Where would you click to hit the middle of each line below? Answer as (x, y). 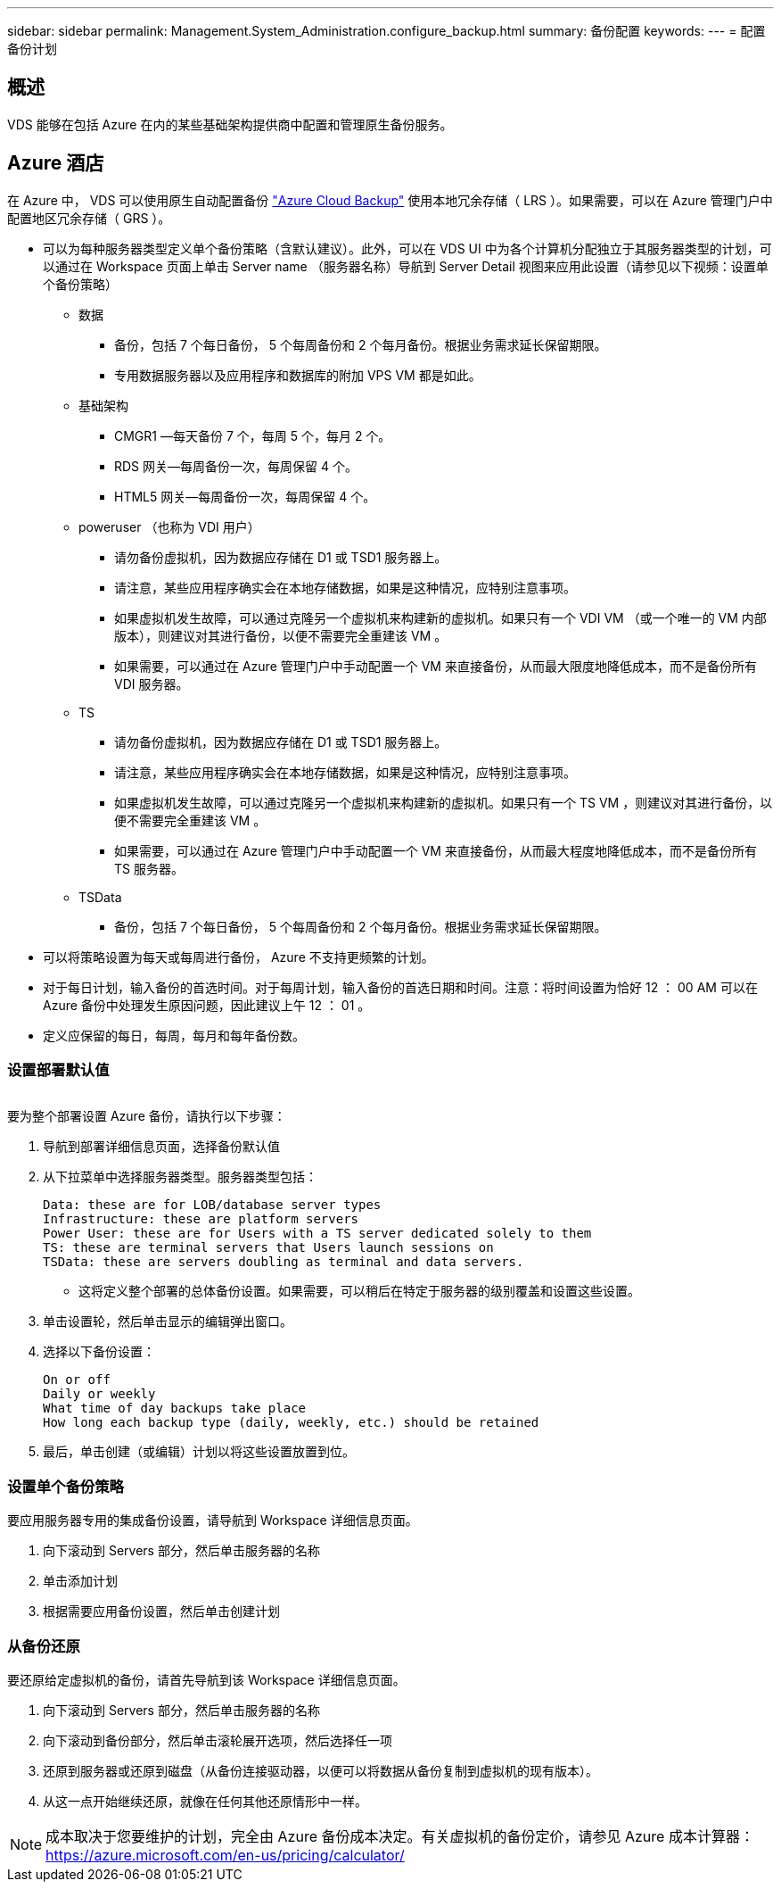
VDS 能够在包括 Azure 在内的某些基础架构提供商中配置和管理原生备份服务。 (230, 124)
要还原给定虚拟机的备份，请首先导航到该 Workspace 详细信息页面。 (206, 1679)
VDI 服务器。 (152, 684)
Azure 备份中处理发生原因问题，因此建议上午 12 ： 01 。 (207, 1005)
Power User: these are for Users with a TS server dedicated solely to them (317, 1234)
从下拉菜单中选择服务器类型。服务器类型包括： (180, 1177)
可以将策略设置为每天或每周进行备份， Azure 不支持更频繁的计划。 (238, 957)
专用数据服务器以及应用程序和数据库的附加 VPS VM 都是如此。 (298, 375)
